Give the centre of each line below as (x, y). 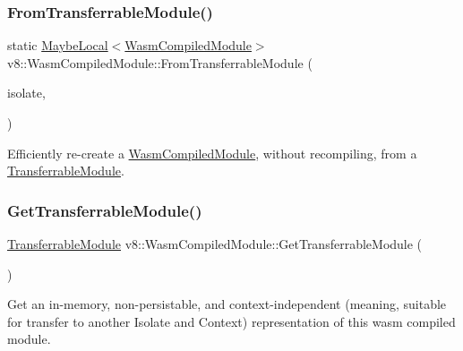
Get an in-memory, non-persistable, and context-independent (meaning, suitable (227, 304)
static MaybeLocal (58, 45)
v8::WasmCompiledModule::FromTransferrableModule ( (160, 62)
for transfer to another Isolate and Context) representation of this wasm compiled (231, 321)
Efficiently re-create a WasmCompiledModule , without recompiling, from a (212, 153)
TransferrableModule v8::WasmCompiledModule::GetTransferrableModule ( (215, 244)
